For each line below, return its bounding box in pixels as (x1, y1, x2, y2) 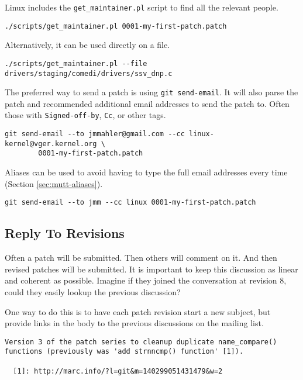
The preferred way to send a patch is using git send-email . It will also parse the (5, 86, 298, 98)
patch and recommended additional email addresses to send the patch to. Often (5, 97, 290, 109)
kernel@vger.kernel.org (5, 139, 97, 148)
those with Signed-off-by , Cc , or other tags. (5, 109, 166, 121)
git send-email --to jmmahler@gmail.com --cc (5, 130, 185, 139)
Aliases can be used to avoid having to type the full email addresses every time (5, 166, 288, 178)
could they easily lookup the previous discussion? (5, 285, 181, 298)
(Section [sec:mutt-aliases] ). (5, 177, 103, 189)
